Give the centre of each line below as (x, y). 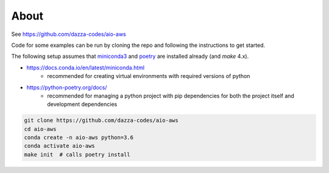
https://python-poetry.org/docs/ (67, 87)
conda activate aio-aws (60, 146)
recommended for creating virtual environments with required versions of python (149, 76)
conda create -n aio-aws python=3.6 (79, 138)
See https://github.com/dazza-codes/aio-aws (69, 34)
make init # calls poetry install (77, 154)
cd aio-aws (40, 129)
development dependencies (82, 104)
